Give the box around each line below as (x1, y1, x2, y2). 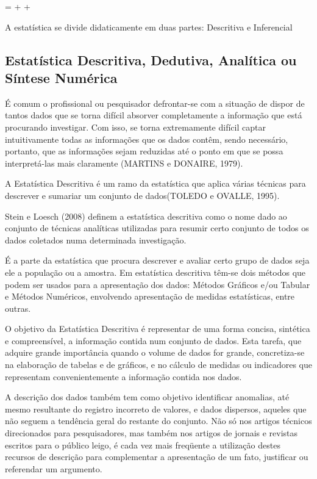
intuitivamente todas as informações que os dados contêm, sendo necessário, (5, 132, 288, 145)
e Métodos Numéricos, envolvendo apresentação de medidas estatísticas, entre (5, 290, 295, 303)
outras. (5, 301, 31, 314)
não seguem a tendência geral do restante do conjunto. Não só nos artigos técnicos (5, 414, 312, 427)
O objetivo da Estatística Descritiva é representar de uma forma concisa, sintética (5, 322, 310, 335)
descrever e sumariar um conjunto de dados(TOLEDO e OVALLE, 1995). (5, 189, 280, 201)
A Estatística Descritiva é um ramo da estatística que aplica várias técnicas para (5, 177, 306, 190)
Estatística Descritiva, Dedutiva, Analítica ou (5, 50, 297, 69)
